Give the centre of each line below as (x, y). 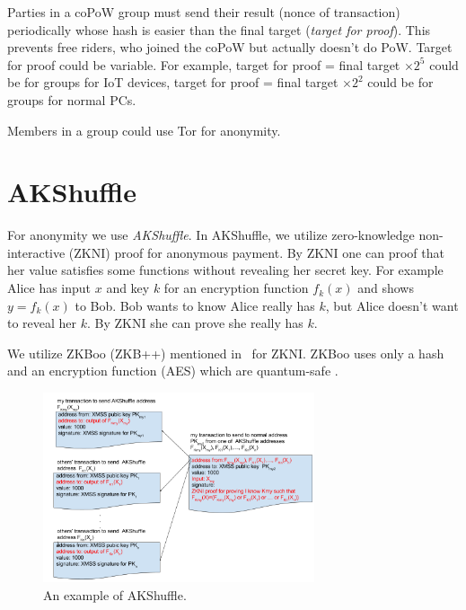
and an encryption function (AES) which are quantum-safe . (173, 371)
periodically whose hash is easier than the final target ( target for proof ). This (219, 29)
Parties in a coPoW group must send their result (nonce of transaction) (204, 12)
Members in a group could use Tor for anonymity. (144, 130)
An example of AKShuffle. (115, 595)
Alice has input (49, 288)
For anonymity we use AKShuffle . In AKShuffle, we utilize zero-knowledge (211, 235)
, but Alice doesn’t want (392, 305)
